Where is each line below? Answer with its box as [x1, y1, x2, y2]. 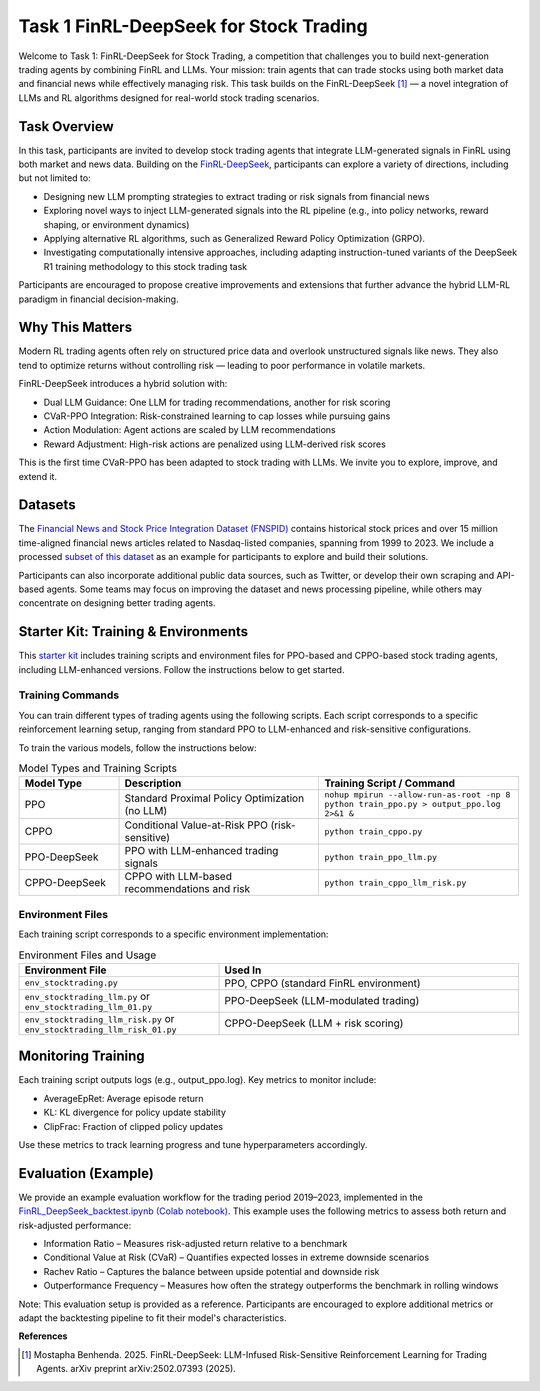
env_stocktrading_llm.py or [24, 989, 150, 1003]
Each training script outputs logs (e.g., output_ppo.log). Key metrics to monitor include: [18, 1074, 377, 1086]
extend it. [18, 470, 58, 482]
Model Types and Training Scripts [18, 761, 177, 775]
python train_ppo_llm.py [324, 851, 438, 862]
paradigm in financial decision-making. [18, 293, 179, 305]
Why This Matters [18, 319, 133, 336]
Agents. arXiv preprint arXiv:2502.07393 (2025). [36, 1363, 237, 1375]
